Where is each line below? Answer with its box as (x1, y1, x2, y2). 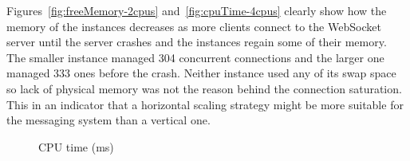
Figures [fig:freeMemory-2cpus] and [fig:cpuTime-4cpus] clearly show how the (6, 2, 387, 18)
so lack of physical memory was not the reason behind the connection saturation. (6, 80, 402, 96)
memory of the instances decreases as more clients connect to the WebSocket (6, 18, 381, 34)
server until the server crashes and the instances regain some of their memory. (6, 33, 387, 50)
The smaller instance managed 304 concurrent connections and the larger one (6, 49, 384, 65)
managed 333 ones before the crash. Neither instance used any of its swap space (6, 65, 396, 81)
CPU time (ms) (38, 138, 114, 155)
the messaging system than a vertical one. (6, 112, 211, 128)
